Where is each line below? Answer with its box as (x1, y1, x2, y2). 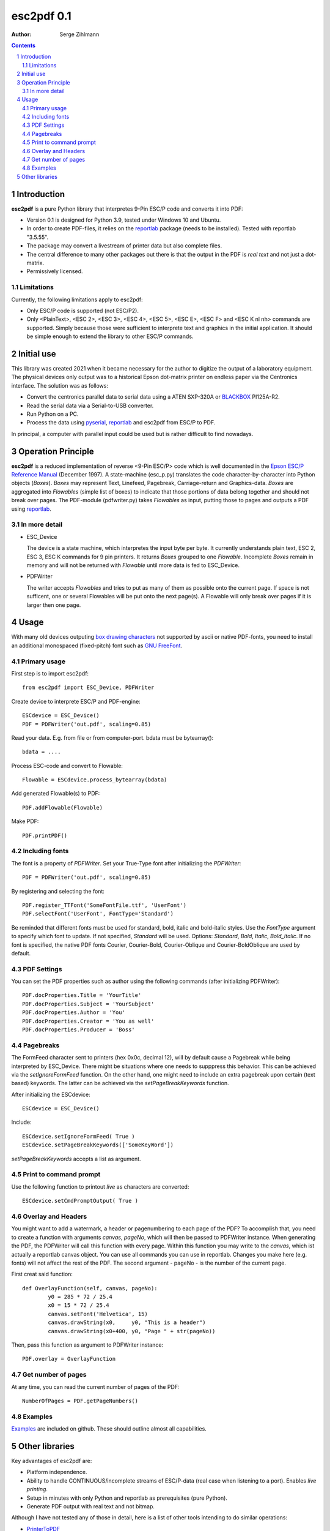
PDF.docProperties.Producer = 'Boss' (22, 1026, 136, 1033)
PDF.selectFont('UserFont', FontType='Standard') (22, 910, 174, 917)
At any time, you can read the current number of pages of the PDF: (11, 1383, 180, 1390)
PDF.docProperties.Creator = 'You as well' (22, 1017, 155, 1025)
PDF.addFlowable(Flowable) (22, 804, 103, 811)
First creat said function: (11, 1271, 73, 1278)
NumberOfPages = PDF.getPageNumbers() (22, 1397, 139, 1404)
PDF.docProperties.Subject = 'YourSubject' (22, 1000, 155, 1007)
